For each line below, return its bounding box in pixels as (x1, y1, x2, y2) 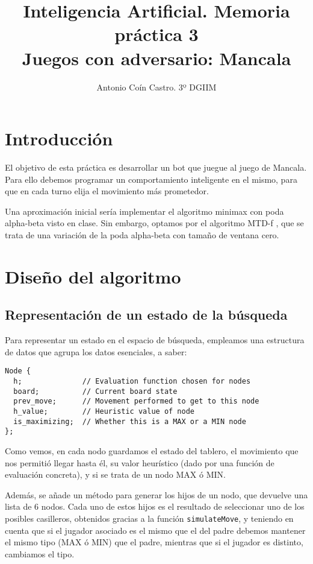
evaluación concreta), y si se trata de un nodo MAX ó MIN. (5, 468, 226, 481)
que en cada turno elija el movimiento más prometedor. (5, 185, 209, 197)
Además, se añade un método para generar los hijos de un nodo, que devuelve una (5, 488, 308, 501)
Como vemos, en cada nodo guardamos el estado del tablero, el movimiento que (5, 444, 299, 457)
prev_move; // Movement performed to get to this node (13, 397, 259, 406)
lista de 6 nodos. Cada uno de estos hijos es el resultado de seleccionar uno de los (5, 500, 305, 513)
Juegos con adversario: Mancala (22, 45, 291, 70)
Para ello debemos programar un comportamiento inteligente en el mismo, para (5, 173, 297, 185)
